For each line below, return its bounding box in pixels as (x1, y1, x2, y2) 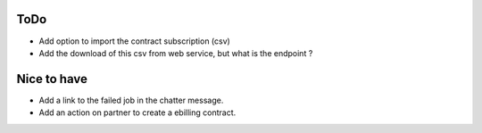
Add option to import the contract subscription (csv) (38, 36, 231, 46)
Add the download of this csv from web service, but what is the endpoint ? (38, 47, 313, 58)
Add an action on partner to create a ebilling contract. (38, 107, 237, 118)
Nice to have (16, 71, 88, 87)
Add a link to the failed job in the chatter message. (38, 95, 224, 105)
